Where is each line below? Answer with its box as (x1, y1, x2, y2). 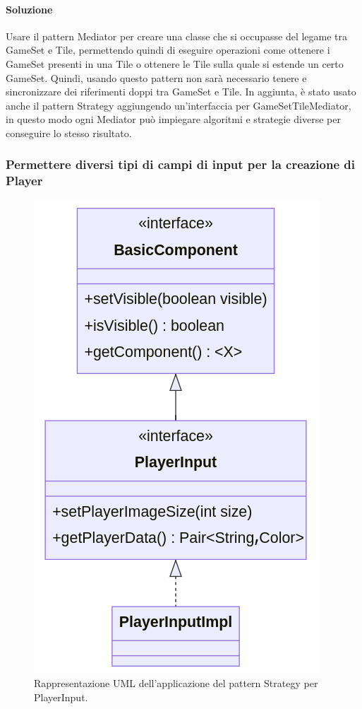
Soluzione (6, 1, 53, 16)
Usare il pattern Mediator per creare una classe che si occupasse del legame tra (6, 28, 348, 43)
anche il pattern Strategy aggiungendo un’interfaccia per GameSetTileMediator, (6, 98, 351, 112)
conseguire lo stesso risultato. (6, 125, 132, 140)
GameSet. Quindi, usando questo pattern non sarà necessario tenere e (6, 70, 307, 85)
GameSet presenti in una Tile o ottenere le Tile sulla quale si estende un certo (6, 56, 344, 71)
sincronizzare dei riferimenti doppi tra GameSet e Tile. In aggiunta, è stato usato (6, 84, 356, 99)
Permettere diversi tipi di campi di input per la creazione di (6, 156, 356, 173)
